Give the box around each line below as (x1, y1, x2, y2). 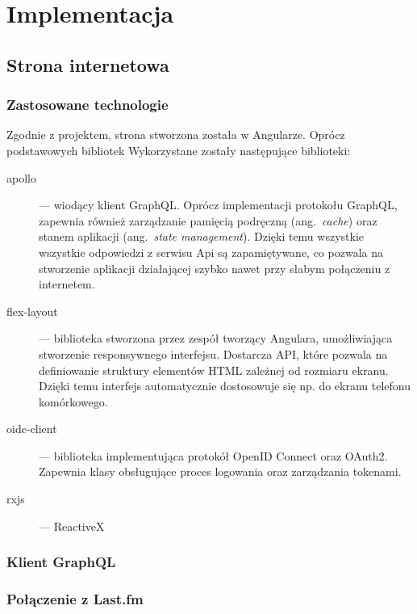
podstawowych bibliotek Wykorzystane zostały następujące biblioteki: (6, 141, 351, 158)
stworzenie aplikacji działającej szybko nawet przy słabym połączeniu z (39, 259, 390, 276)
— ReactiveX (39, 517, 105, 534)
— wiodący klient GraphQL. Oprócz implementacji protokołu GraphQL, (39, 196, 398, 213)
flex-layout (6, 302, 58, 319)
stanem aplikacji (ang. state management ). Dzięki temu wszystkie (39, 228, 365, 245)
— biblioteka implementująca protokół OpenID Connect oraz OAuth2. (39, 447, 388, 464)
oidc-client (6, 420, 57, 437)
